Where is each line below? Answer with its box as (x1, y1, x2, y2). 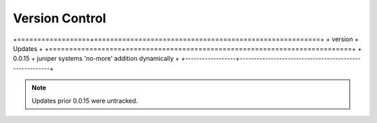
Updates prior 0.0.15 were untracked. (31, 96, 138, 105)
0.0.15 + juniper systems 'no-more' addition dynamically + (13, 55, 179, 63)
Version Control (13, 10, 106, 26)
